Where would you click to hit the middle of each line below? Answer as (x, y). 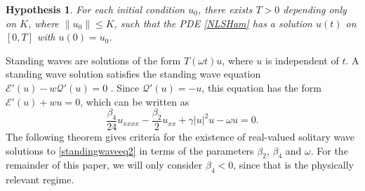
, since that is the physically (293, 165)
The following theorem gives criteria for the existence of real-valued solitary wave (180, 136)
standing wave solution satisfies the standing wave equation (133, 74)
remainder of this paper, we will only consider (104, 165)
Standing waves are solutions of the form (93, 60)
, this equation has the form (261, 87)
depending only (315, 9)
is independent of (302, 60)
